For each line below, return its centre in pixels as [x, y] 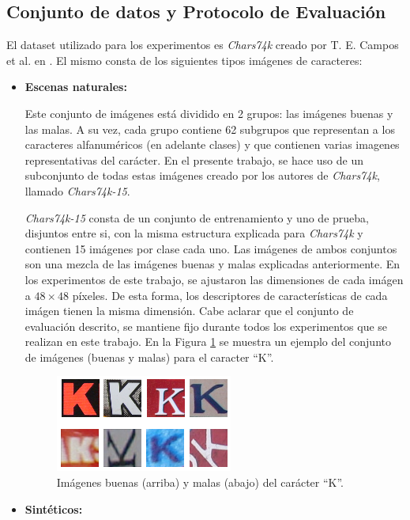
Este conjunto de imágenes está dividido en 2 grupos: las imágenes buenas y [209, 113]
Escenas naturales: [76, 87]
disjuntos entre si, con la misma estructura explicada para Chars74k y [194, 233]
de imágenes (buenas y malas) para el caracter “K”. [149, 357]
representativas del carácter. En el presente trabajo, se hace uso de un [194, 159]
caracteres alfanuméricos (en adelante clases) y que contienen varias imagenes [212, 144]
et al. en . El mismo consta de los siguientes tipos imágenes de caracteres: [184, 60]
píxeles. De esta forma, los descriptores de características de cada [230, 295]
